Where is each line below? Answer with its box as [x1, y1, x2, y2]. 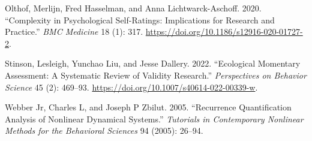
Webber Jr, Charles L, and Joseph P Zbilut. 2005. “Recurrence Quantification [5, 101, 292, 113]
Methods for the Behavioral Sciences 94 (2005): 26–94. [5, 124, 203, 137]
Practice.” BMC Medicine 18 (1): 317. [5, 25, 143, 38]
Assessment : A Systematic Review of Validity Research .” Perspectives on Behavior [5, 68, 307, 81]
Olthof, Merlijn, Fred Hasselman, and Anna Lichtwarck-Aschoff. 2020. [5, 2, 262, 14]
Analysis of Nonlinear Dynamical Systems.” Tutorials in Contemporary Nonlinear [5, 112, 304, 125]
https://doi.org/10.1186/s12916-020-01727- [145, 25, 303, 38]
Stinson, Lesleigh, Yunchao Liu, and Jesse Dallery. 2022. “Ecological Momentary [5, 57, 301, 70]
